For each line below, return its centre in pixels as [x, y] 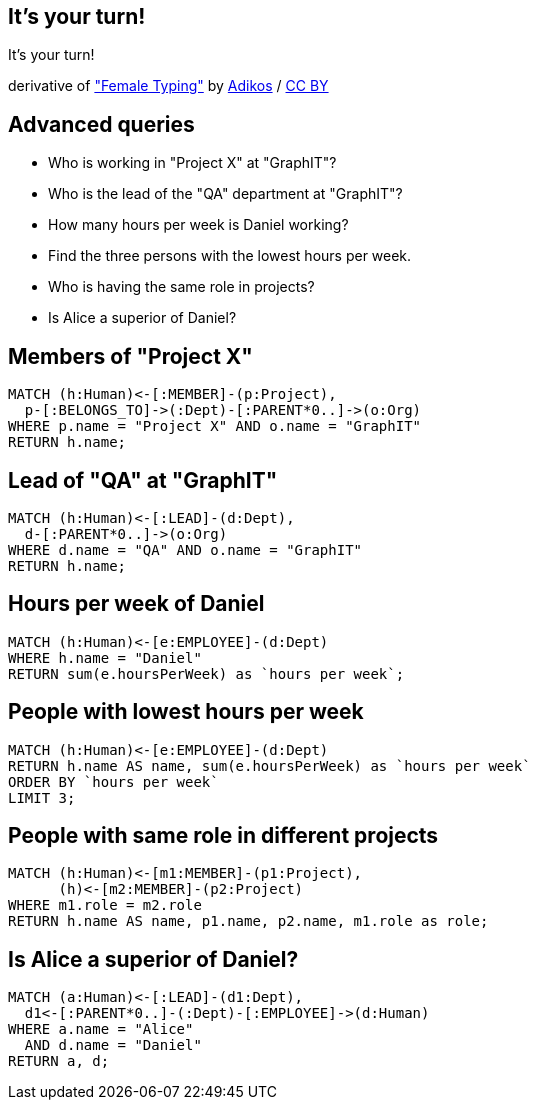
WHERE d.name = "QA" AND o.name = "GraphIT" [185, 549]
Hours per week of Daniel [136, 604]
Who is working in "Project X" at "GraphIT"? [192, 163]
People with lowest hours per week [186, 712]
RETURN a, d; [59, 1061]
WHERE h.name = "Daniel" [105, 657]
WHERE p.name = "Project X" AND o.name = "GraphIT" [215, 426]
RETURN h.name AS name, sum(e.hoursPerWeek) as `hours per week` [269, 765]
